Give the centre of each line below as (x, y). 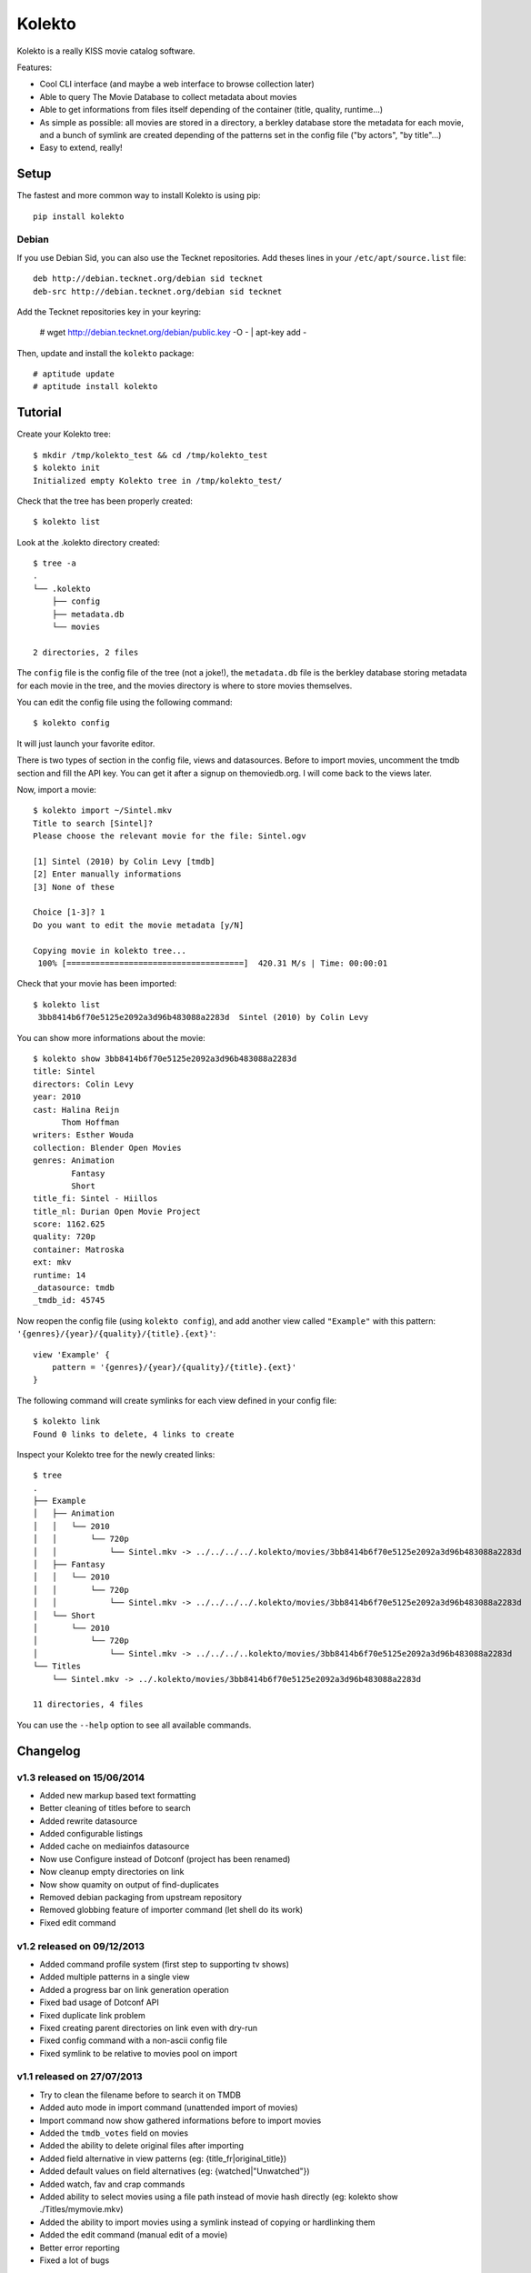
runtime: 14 (60, 1275)
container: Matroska (79, 1249)
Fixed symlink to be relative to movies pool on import (139, 2053)
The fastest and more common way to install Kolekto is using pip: (139, 195)
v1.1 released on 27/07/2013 (80, 2077)
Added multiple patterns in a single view (115, 1977)
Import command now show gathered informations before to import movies (180, 2120)
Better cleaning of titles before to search (115, 1808)
